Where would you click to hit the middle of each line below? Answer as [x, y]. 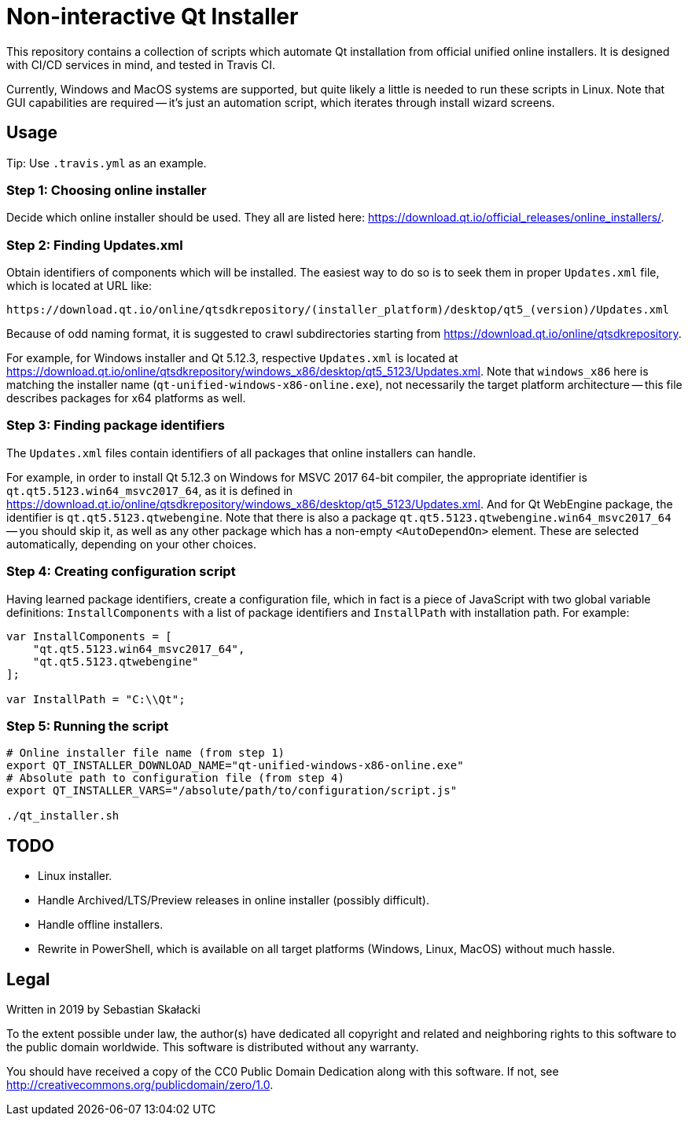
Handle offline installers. [101, 925]
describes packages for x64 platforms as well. [126, 398]
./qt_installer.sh [63, 816]
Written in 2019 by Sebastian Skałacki [103, 1010]
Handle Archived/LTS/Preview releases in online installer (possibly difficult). [234, 900]
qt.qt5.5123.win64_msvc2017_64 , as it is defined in [150, 490]
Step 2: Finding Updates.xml [95, 245]
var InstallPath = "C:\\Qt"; [96, 699]
